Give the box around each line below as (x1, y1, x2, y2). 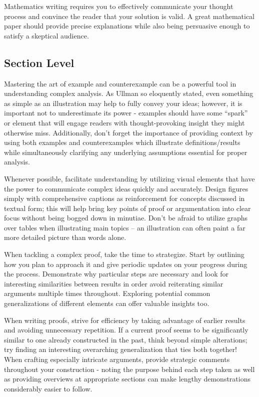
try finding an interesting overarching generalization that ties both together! (4, 344, 237, 354)
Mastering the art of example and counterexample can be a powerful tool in (4, 78, 236, 88)
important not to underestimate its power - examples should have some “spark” (4, 107, 248, 118)
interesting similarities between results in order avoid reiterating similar (4, 278, 223, 288)
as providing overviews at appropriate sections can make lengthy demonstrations (4, 373, 250, 384)
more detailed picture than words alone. (4, 232, 126, 242)
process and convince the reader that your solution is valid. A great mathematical (4, 10, 254, 21)
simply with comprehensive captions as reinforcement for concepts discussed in (4, 193, 245, 203)
